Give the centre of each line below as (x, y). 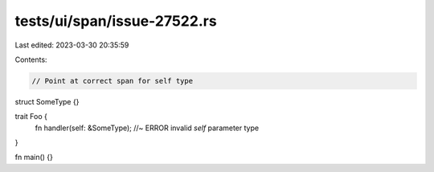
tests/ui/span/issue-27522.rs (116, 21)
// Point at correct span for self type (112, 81)
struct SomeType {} (47, 101)
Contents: (31, 59)
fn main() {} (34, 158)
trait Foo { (31, 117)
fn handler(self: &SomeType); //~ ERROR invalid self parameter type (147, 128)
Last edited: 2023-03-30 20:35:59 (72, 45)
